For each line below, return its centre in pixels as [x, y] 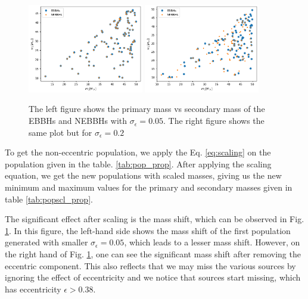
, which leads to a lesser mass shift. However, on [212, 242]
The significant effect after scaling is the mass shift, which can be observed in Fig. [155, 219]
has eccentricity [33, 289]
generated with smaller [46, 242]
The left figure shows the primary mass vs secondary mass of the [147, 109]
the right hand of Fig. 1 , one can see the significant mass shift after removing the [153, 254]
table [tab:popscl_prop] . [49, 199]
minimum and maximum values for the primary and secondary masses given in [149, 187]
